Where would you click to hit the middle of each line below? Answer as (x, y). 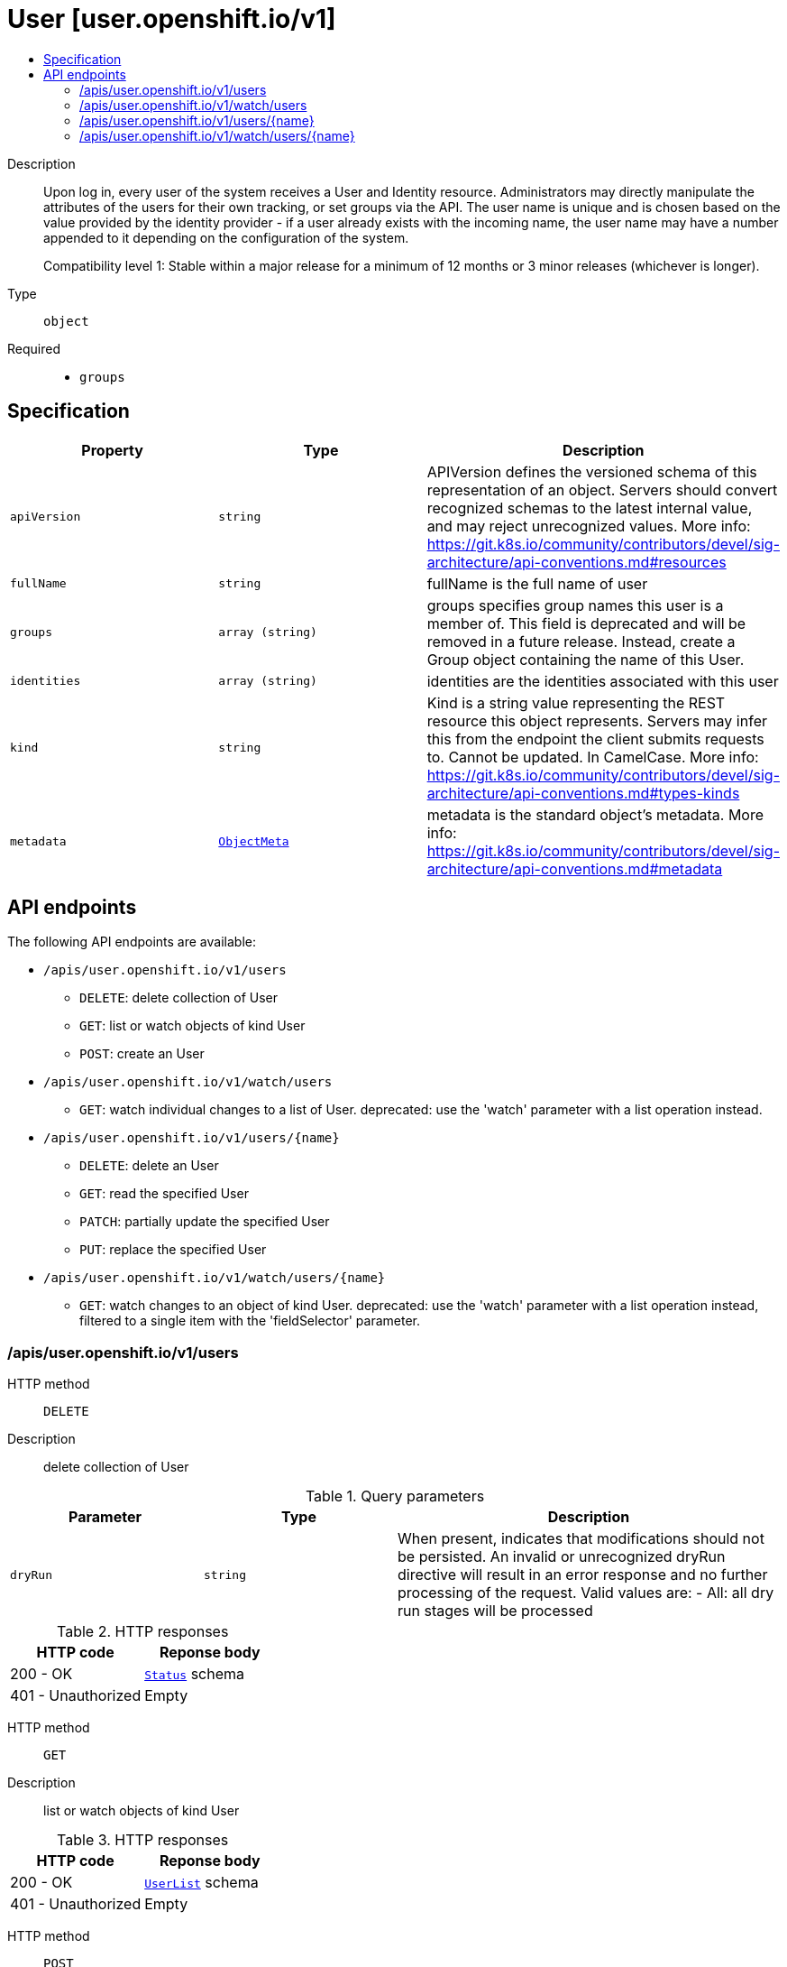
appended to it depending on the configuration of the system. (226, 237)
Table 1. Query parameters (395, 1496)
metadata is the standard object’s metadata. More (595, 814)
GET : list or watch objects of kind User (192, 1026)
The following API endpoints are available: (132, 942)
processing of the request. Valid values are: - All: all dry (586, 1593)
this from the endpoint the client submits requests (595, 739)
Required (34, 348)
